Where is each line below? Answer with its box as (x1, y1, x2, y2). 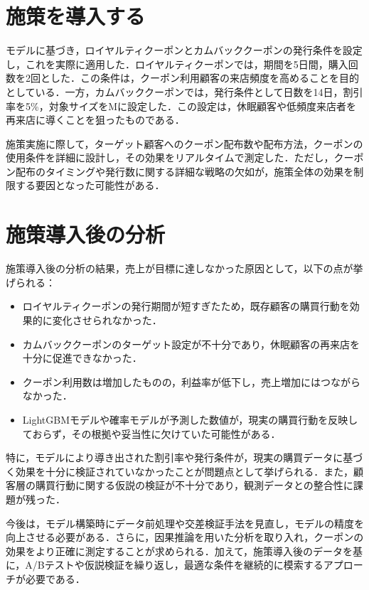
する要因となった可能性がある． (15, 178, 165, 193)
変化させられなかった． (52, 312, 162, 327)
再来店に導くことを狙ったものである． (6, 112, 185, 127)
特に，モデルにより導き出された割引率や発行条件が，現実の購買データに (6, 450, 343, 465)
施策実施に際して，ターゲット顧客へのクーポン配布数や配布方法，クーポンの (6, 136, 363, 151)
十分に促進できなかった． (22, 350, 142, 365)
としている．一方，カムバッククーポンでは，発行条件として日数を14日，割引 (6, 84, 363, 99)
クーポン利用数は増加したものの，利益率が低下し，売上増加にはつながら (22, 374, 360, 389)
